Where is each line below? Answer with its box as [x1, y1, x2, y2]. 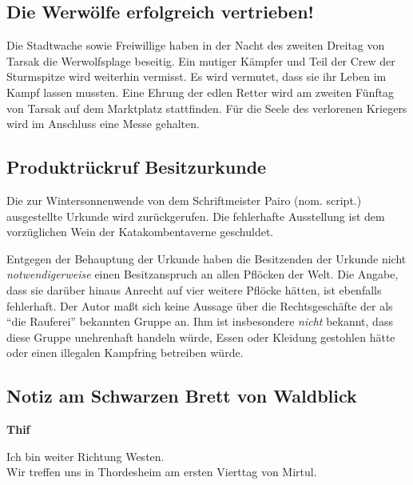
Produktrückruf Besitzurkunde [6, 154, 267, 179]
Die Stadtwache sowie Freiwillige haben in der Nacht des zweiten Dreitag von [6, 37, 385, 54]
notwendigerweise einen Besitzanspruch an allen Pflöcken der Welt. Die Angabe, [6, 266, 399, 283]
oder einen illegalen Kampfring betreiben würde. [6, 344, 244, 361]
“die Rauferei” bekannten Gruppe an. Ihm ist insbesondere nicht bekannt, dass [6, 313, 393, 330]
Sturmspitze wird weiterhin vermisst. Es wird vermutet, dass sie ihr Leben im [6, 68, 387, 85]
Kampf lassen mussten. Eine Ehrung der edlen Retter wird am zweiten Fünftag [6, 83, 395, 100]
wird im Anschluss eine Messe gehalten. [6, 115, 200, 132]
